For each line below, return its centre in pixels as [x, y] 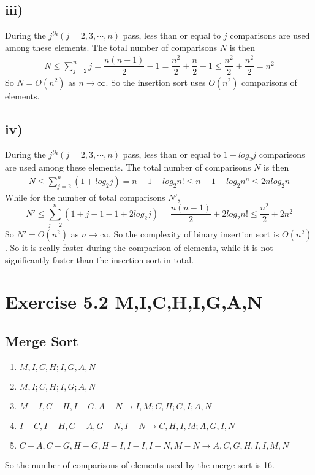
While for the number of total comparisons [85, 197]
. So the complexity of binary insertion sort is [194, 234]
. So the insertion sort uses [156, 82]
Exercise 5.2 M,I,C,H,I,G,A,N [134, 302]
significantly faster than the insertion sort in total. [100, 259]
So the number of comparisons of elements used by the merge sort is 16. [140, 464]
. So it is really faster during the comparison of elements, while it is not [139, 248]
